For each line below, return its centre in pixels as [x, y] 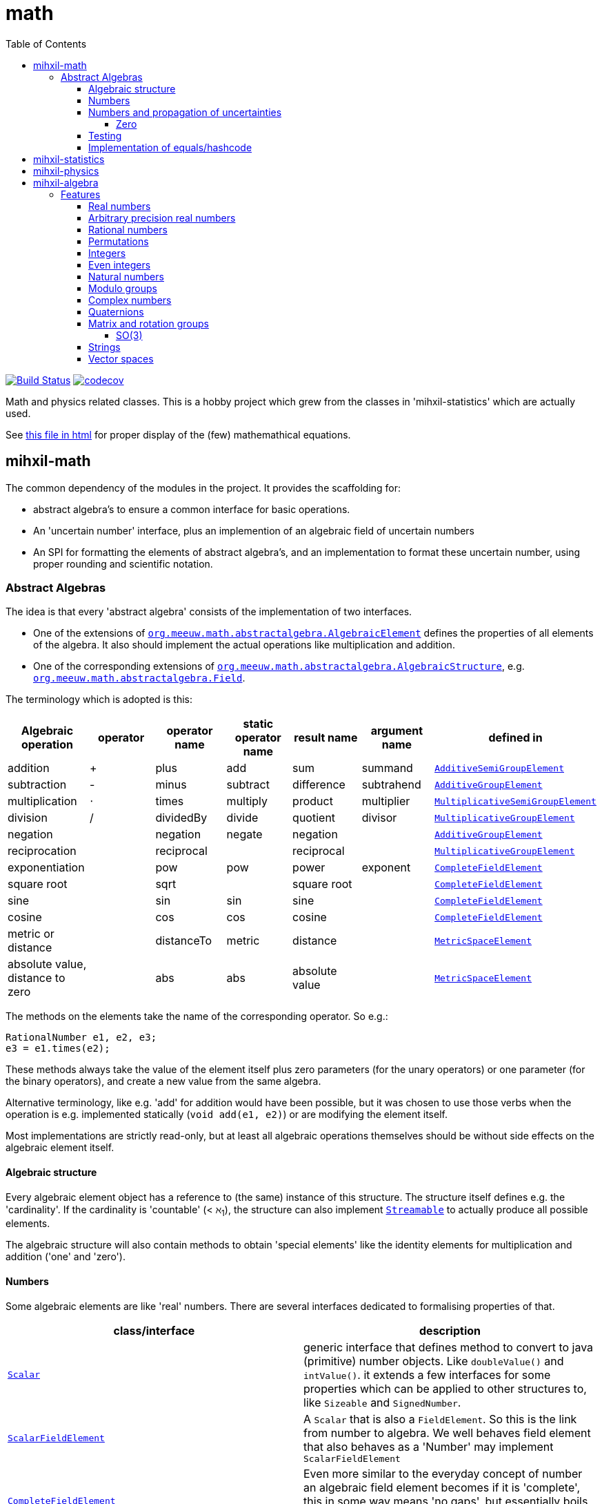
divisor [379, 818]
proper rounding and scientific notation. [123, 563]
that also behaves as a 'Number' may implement [429, 1446]
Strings [104, 347]
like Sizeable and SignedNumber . [382, 1402]
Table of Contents [46, 44]
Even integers [120, 264]
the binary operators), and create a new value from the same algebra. [163, 1081]
